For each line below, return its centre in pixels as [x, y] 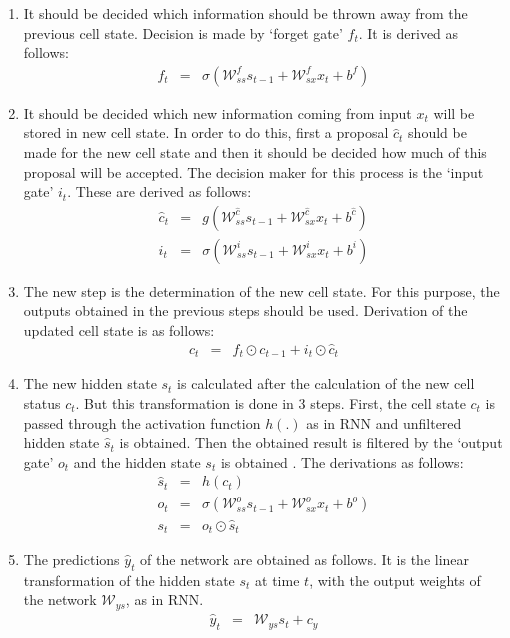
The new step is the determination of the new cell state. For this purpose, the [261, 290]
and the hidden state [137, 461]
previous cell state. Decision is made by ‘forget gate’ [183, 32]
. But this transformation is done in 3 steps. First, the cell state [270, 402]
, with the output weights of [395, 579]
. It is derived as [408, 32]
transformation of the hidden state [129, 579]
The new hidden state [90, 383]
